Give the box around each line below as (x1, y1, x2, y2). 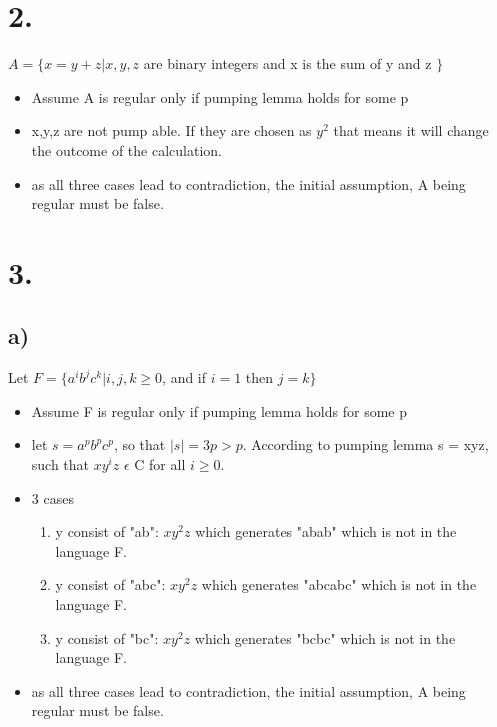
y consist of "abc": (55, 574, 166, 595)
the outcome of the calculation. (31, 139, 222, 160)
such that (31, 454, 90, 475)
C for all (134, 454, 186, 475)
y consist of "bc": (55, 627, 159, 648)
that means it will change (333, 120, 489, 141)
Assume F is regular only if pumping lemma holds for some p (31, 400, 407, 421)
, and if (162, 367, 207, 388)
